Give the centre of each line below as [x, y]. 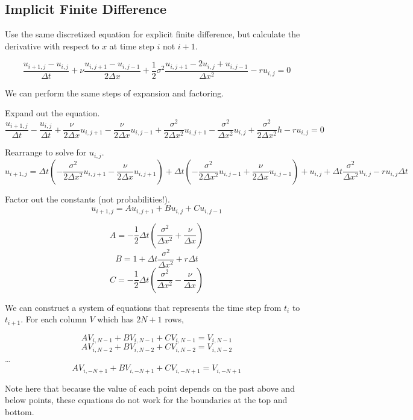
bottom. [20, 412]
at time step [132, 45]
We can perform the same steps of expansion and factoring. [115, 92]
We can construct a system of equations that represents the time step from [143, 307]
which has [115, 319]
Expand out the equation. [52, 113]
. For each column [54, 319]
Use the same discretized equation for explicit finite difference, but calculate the [153, 34]
